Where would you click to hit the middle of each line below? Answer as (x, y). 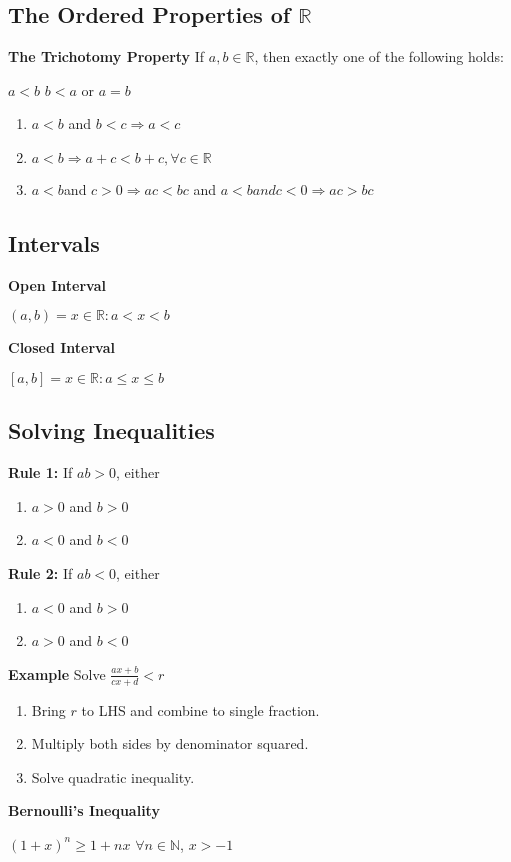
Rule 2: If (40, 572)
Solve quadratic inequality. (113, 776)
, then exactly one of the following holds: (379, 56)
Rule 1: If (40, 472)
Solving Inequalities (111, 430)
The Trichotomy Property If (106, 56)
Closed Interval (61, 347)
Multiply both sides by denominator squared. (170, 743)
